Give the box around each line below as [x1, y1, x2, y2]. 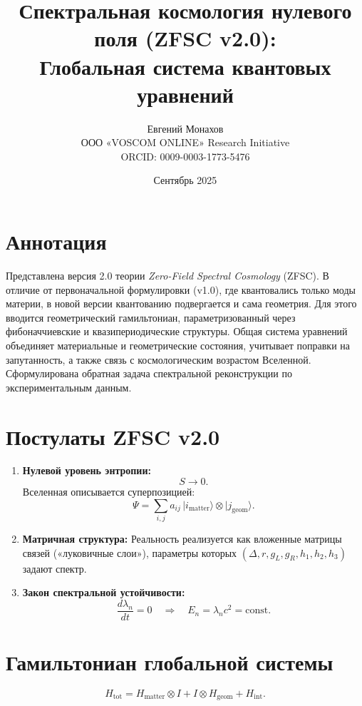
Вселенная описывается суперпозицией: [22, 484, 195, 499]
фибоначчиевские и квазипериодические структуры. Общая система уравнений [6, 324, 348, 339]
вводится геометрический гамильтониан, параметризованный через [6, 309, 296, 324]
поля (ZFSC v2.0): [94, 24, 276, 53]
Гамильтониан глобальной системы [6, 648, 333, 677]
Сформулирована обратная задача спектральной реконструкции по [6, 366, 292, 381]
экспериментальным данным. [6, 379, 132, 394]
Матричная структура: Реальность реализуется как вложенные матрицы [22, 531, 342, 546]
